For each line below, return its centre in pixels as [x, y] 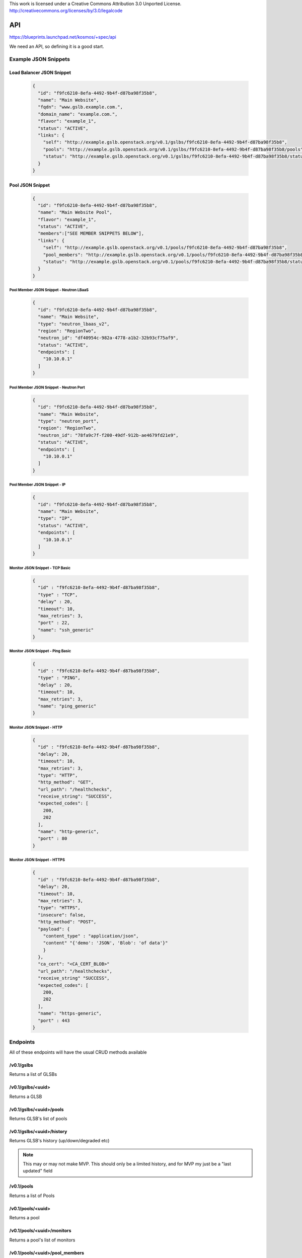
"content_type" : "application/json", [91, 936]
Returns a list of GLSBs [33, 1074]
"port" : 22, [54, 623]
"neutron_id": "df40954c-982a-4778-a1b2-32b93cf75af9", [108, 338]
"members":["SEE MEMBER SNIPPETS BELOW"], [91, 233]
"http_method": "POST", [67, 922]
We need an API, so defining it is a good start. [57, 46]
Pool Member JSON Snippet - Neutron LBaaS [49, 290]
